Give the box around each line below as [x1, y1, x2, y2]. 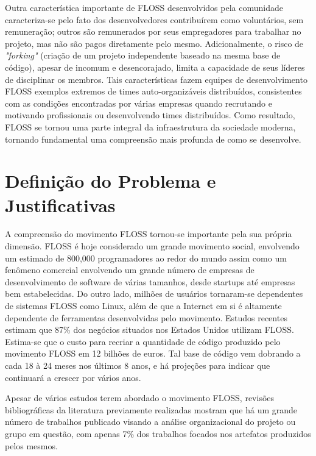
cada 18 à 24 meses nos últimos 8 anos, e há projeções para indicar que [5, 358, 270, 371]
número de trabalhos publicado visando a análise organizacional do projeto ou [5, 415, 296, 428]
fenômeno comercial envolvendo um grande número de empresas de [5, 263, 255, 276]
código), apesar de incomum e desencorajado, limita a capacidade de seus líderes [5, 60, 305, 73]
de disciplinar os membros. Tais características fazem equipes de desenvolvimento [5, 73, 307, 85]
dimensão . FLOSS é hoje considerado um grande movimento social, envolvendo [5, 240, 300, 252]
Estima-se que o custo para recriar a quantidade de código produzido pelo [5, 335, 281, 347]
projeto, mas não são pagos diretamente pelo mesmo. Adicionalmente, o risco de [5, 37, 304, 49]
